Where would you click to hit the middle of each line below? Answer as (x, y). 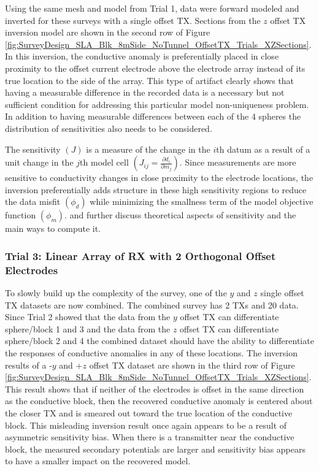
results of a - (29, 365)
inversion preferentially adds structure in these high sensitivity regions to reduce (156, 189)
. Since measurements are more (238, 162)
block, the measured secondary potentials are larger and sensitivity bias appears (155, 449)
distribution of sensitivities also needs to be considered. (109, 128)
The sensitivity (33, 149)
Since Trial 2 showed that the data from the (88, 317)
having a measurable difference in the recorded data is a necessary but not (145, 92)
